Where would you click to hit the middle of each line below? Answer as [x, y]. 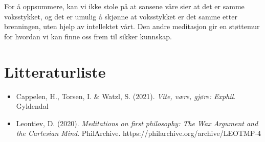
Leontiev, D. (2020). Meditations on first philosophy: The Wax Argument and [137, 123]
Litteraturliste [55, 71]
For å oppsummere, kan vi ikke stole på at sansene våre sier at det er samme [124, 6]
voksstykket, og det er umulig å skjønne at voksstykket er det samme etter [121, 16]
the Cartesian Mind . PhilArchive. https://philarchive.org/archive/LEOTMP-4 [139, 133]
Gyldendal [32, 106]
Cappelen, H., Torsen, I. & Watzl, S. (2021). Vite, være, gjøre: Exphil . [126, 96]
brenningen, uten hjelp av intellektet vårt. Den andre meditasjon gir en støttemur [132, 26]
